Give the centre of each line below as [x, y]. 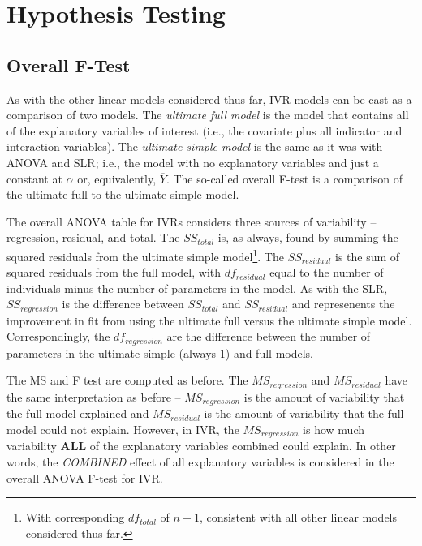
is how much [334, 429]
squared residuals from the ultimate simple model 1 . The [145, 255]
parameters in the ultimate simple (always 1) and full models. [160, 353]
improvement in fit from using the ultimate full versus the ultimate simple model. [209, 320]
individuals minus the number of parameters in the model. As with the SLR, [197, 288]
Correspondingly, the [58, 336]
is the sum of [368, 256]
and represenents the [343, 304]
